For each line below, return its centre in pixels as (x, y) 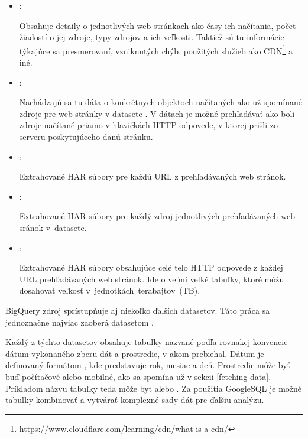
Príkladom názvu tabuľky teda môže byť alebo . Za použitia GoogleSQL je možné (154, 388)
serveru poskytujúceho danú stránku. (86, 136)
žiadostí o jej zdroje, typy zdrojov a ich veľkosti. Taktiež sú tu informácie (152, 37)
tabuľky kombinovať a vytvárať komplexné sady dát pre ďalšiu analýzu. (135, 400)
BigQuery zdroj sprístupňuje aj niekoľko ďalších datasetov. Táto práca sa (138, 310)
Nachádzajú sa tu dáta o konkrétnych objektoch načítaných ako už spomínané (161, 102)
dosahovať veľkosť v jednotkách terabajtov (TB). (110, 290)
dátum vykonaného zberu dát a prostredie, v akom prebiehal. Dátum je (135, 353)
